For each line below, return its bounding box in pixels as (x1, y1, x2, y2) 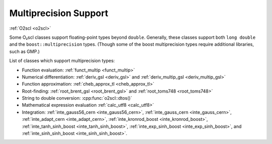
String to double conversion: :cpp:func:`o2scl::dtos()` (22, 95, 132, 101)
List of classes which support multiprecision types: (9, 58, 115, 64)
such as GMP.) (9, 48, 40, 54)
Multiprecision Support (9, 8, 108, 19)
